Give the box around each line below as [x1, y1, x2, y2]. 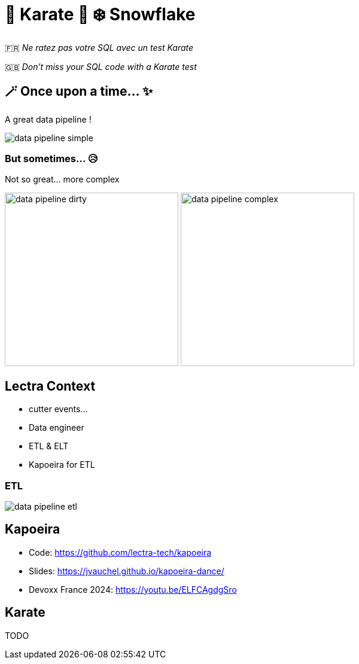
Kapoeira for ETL [29, 459, 95, 470]
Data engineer [29, 422, 84, 433]
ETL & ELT [29, 441, 69, 452]
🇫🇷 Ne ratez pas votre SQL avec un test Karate [5, 42, 194, 53]
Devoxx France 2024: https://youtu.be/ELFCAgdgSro [29, 584, 237, 595]
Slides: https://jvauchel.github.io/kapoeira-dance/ [29, 565, 224, 576]
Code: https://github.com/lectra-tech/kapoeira [29, 547, 212, 558]
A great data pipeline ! [5, 114, 92, 124]
